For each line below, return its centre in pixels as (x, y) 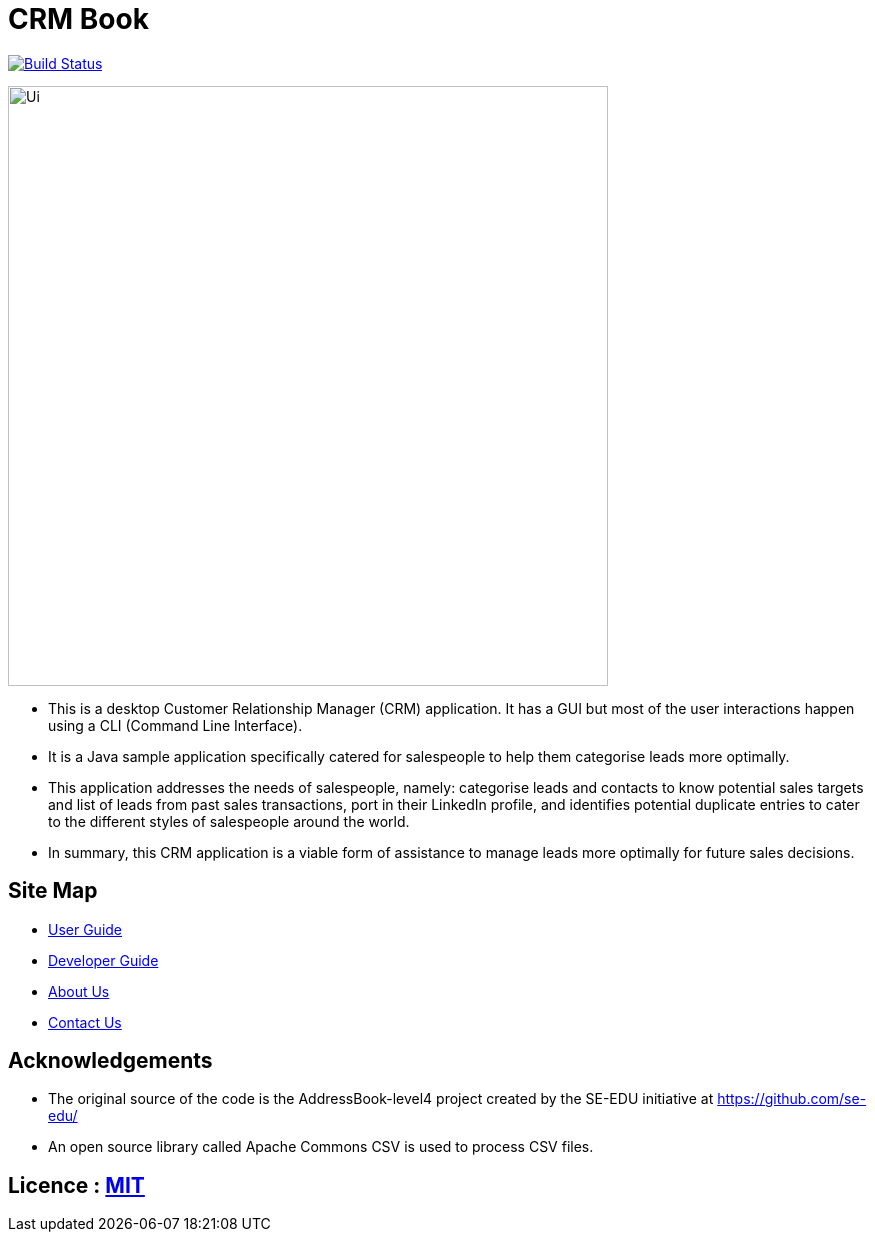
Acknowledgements (110, 1061)
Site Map (53, 891)
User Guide (85, 929)
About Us (79, 991)
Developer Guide (103, 960)
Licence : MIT (76, 1185)
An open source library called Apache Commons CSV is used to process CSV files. (321, 1147)
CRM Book (78, 19)
